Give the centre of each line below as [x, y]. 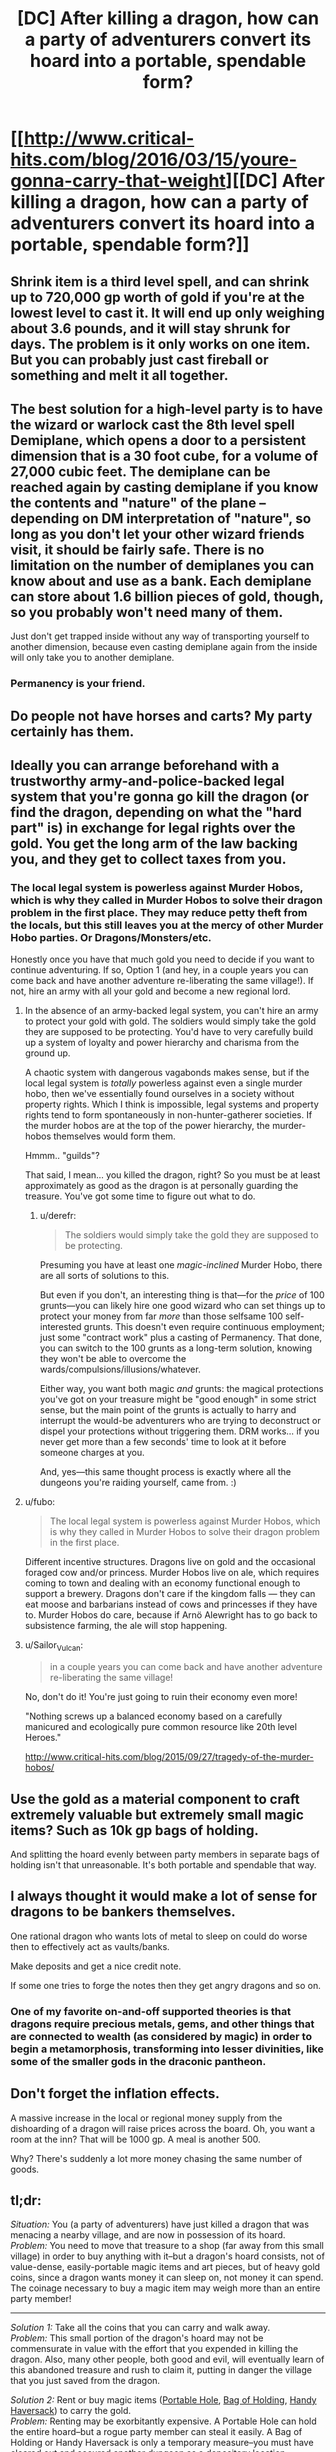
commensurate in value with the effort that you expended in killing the [154, 2349]
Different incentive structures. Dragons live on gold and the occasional [170, 1562]
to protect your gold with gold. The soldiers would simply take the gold [170, 1021]
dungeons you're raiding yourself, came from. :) [138, 1483]
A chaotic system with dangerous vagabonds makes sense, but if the [167, 1073]
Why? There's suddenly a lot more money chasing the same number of [156, 2158]
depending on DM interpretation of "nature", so [161, 518]
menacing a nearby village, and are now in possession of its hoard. [148, 2235]
